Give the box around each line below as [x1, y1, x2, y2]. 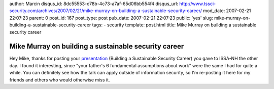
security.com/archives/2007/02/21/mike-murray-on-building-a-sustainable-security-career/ [9, 8, 202, 14]
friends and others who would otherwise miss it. [9, 76, 110, 83]
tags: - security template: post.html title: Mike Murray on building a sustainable [92, 22, 257, 28]
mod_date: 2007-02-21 [203, 8, 251, 14]
